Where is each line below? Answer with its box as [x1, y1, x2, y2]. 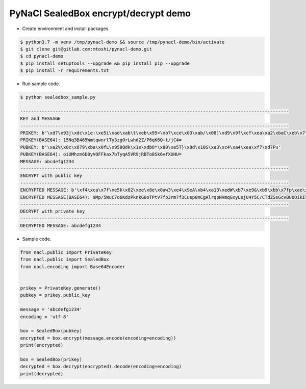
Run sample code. [22, 81, 61, 87]
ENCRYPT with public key [20, 173, 83, 178]
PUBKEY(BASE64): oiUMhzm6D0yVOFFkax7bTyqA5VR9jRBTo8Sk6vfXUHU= [20, 151, 182, 158]
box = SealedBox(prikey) [20, 356, 83, 362]
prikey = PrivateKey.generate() [20, 286, 101, 291]
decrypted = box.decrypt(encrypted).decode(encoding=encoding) [20, 364, 182, 370]
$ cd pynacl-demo [20, 54, 64, 59]
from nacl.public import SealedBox [20, 256, 109, 263]
